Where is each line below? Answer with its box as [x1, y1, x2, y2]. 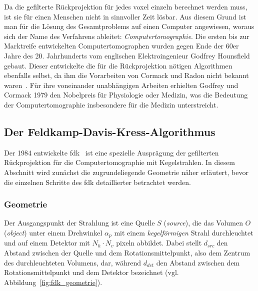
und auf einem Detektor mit [4, 237, 90, 248]
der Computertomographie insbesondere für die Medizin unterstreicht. [4, 99, 218, 109]
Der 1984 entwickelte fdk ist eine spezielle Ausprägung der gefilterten [4, 147, 219, 157]
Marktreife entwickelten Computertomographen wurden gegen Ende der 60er [4, 40, 239, 51]
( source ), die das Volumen [163, 217, 243, 228]
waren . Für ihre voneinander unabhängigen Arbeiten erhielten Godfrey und [4, 79, 238, 90]
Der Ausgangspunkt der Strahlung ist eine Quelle [4, 217, 155, 228]
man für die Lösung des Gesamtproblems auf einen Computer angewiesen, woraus [4, 21, 254, 31]
